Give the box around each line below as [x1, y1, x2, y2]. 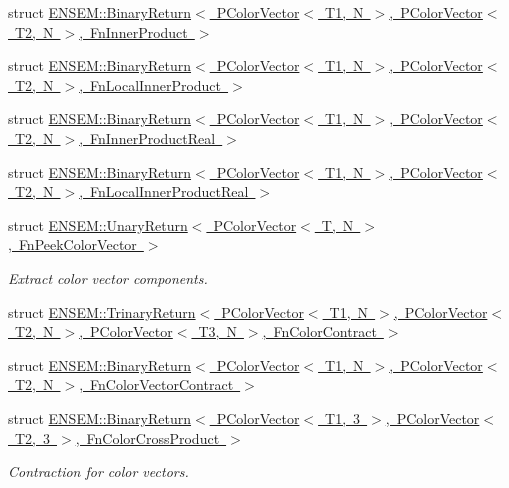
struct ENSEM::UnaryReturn [8, 214, 188, 235]
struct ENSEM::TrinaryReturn [8, 301, 196, 322]
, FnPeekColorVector [8, 234, 137, 255]
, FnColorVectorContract [79, 374, 234, 395]
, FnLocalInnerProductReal [79, 181, 249, 202]
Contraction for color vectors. [8, 461, 189, 482]
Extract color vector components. [8, 267, 208, 288]
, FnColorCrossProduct [75, 427, 220, 448]
